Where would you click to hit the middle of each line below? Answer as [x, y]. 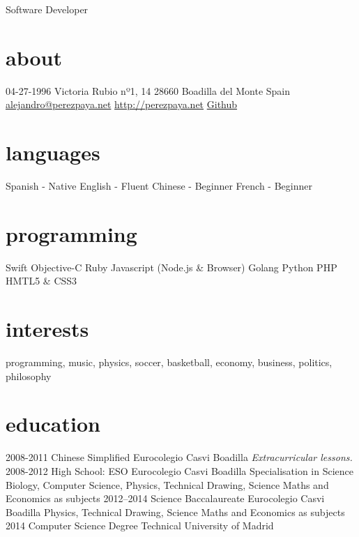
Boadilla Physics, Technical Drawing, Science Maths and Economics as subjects [175, 512]
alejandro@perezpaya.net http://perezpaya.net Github [122, 104]
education [53, 424]
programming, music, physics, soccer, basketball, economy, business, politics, [169, 362]
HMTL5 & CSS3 [41, 281]
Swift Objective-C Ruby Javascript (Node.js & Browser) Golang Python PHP [171, 267]
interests [47, 329]
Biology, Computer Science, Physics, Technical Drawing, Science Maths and [167, 484]
